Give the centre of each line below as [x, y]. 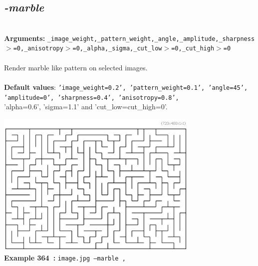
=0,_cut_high [193, 49]
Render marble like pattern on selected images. [76, 67]
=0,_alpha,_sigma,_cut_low [117, 49]
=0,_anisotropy [38, 49]
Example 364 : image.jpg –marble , [65, 257]
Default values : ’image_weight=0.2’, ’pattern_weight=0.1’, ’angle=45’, [126, 87]
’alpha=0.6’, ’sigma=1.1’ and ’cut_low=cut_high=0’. [86, 107]
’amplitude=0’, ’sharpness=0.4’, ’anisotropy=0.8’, [92, 98]
